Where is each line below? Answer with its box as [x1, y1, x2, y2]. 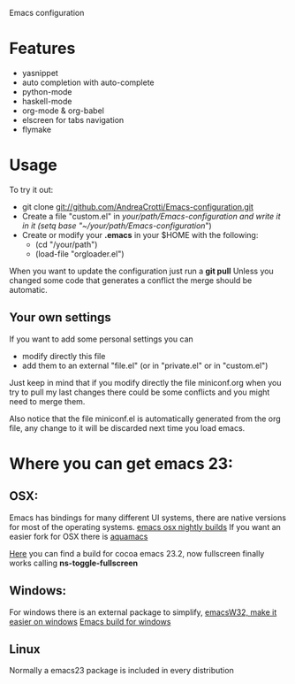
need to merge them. [9, 396, 86, 406]
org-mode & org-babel [21, 105, 104, 116]
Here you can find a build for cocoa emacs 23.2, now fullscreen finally [9, 548, 265, 558]
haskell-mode [21, 96, 72, 106]
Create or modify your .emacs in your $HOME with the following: [21, 229, 259, 240]
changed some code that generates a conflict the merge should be [9, 274, 253, 286]
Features [9, 39, 76, 58]
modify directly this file [21, 350, 106, 361]
